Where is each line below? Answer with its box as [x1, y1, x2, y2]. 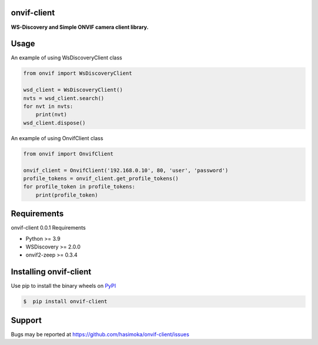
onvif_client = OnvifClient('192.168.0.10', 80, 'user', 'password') [23, 167, 228, 174]
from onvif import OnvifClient [23, 150, 114, 157]
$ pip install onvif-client [23, 298, 108, 305]
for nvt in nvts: [23, 103, 74, 110]
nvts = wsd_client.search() [23, 95, 104, 101]
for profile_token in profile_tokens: [23, 183, 135, 190]
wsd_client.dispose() [23, 120, 86, 126]
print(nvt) [35, 111, 67, 118]
